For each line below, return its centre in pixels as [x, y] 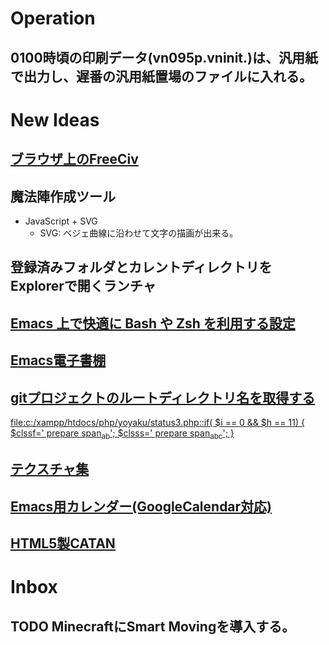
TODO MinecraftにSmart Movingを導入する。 [153, 626]
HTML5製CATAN [63, 543]
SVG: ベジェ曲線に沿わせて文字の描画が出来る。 [139, 233]
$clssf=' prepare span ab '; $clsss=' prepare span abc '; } [122, 434]
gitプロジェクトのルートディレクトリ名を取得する [163, 397]
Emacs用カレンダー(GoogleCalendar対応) [141, 506]
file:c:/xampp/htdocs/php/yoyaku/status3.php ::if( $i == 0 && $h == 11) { [157, 422]
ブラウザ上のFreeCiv [74, 159]
